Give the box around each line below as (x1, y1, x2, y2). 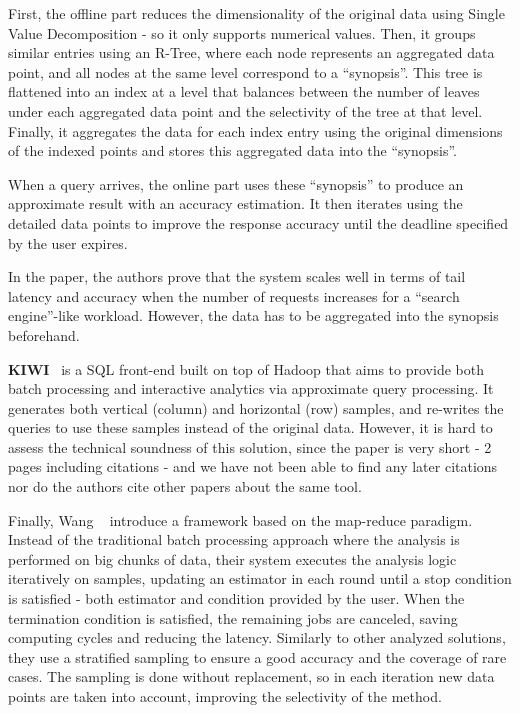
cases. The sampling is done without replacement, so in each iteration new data (8, 666, 495, 687)
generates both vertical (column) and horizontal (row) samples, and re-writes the (8, 397, 504, 418)
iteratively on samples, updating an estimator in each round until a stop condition (8, 568, 512, 589)
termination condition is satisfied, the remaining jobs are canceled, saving (8, 607, 458, 628)
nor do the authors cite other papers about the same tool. (8, 476, 362, 497)
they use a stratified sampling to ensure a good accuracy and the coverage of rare (8, 646, 507, 667)
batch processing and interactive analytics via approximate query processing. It (8, 378, 494, 399)
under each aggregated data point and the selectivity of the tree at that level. (8, 100, 483, 121)
